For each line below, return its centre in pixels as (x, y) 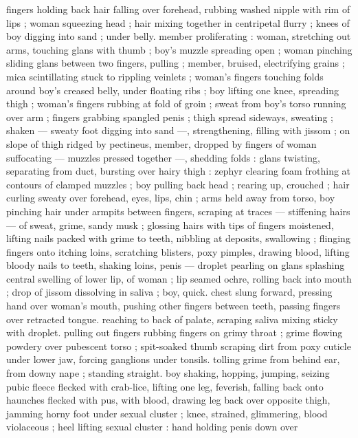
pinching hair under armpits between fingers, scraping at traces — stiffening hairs (178, 211)
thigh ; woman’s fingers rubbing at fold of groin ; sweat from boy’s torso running (176, 103)
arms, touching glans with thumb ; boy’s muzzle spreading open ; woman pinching (179, 49)
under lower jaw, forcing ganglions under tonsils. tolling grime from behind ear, (173, 359)
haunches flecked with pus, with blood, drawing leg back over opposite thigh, (168, 400)
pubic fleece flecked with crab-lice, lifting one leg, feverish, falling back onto (165, 386)
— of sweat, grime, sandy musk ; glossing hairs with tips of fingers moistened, (170, 225)
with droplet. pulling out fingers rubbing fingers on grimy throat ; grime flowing (175, 332)
